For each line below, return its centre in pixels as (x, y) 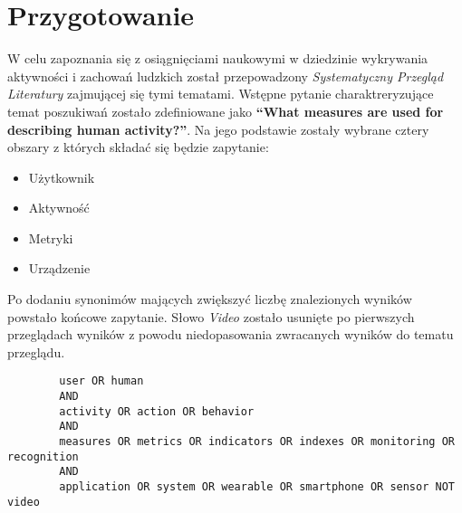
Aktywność (59, 208)
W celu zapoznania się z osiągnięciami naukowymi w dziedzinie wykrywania (218, 58)
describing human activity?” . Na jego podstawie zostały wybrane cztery (218, 129)
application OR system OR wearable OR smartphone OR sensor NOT (257, 487)
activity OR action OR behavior (157, 411)
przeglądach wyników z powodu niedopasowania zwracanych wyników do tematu (231, 334)
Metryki (51, 237)
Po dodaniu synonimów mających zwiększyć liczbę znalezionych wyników (210, 299)
